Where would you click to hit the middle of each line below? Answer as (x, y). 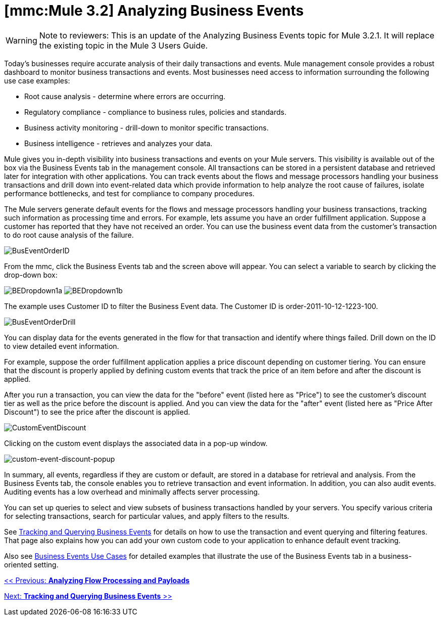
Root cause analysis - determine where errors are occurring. (125, 96)
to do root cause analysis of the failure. (69, 235)
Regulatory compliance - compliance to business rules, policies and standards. (155, 112)
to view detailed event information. (62, 346)
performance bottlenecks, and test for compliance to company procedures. (129, 193)
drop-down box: (31, 275)
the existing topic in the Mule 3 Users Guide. (124, 45)
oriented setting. (31, 564)
